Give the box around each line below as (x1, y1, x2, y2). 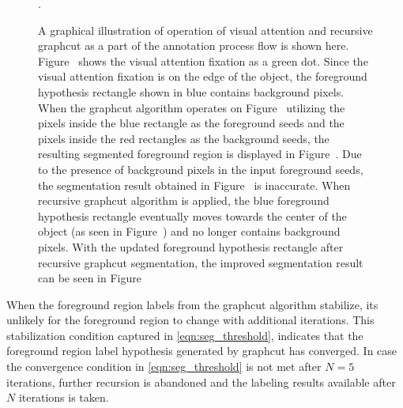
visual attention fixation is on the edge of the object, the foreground (38, 68, 367, 85)
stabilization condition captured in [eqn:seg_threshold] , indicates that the (6, 327, 363, 343)
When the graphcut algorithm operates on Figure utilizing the (38, 99, 345, 115)
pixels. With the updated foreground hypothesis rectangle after (38, 238, 344, 255)
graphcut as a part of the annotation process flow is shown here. (38, 37, 349, 54)
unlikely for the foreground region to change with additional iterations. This (6, 312, 375, 328)
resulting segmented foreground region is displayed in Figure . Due (38, 145, 362, 162)
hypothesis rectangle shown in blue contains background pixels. (38, 83, 345, 100)
